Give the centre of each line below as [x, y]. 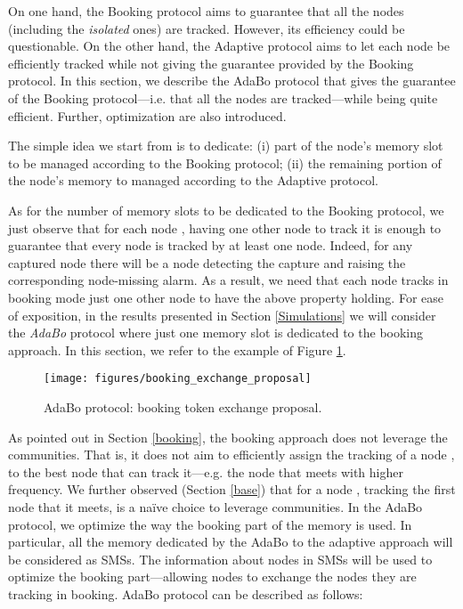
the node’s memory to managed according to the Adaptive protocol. [193, 180]
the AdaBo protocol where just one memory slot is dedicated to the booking [216, 333]
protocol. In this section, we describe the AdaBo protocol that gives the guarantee [232, 81]
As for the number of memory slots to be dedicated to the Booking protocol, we [226, 210]
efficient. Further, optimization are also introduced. [147, 115]
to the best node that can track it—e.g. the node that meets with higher [206, 471]
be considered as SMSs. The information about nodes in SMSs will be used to [220, 559]
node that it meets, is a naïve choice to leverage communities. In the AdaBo [215, 506]
